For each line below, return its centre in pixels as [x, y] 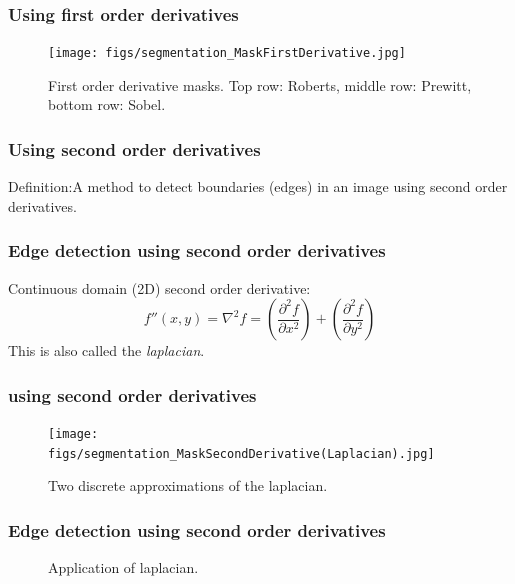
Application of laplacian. [123, 567]
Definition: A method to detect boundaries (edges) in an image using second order [258, 186]
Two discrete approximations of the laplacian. [188, 485]
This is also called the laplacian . [106, 350]
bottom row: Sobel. [107, 104]
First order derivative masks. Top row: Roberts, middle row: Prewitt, [260, 84]
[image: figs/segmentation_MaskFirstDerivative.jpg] [227, 53]
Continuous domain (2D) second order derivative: [159, 287]
